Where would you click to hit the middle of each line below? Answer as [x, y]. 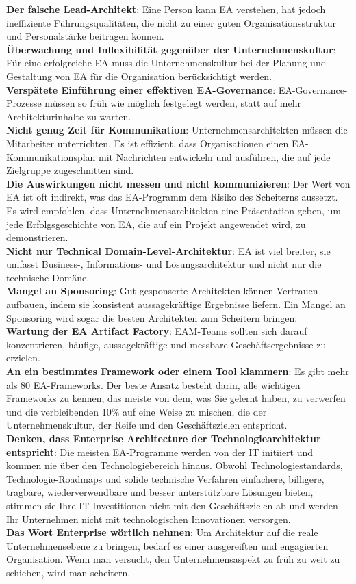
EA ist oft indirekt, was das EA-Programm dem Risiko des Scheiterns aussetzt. [172, 197]
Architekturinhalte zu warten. [69, 116]
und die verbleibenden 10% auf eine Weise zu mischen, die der [137, 411]
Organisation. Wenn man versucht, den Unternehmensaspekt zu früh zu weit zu [173, 559]
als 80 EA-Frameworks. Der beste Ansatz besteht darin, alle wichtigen [153, 384]
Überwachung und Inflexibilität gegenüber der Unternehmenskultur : [171, 49]
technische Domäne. [48, 277]
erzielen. [23, 358]
